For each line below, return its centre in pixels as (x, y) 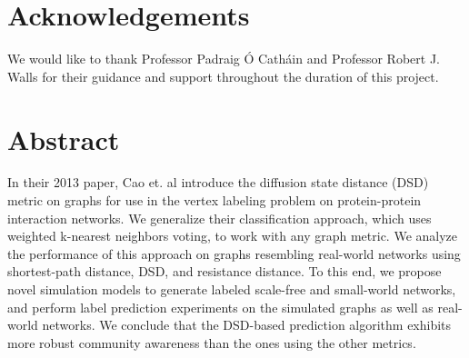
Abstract (64, 139)
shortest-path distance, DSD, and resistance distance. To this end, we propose (225, 271)
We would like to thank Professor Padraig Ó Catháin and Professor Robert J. (224, 59)
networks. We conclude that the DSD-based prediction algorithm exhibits (247, 325)
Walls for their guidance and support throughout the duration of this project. (223, 76)
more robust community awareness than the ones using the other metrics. (212, 342)
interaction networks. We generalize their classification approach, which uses (220, 218)
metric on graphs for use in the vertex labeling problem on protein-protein (215, 200)
